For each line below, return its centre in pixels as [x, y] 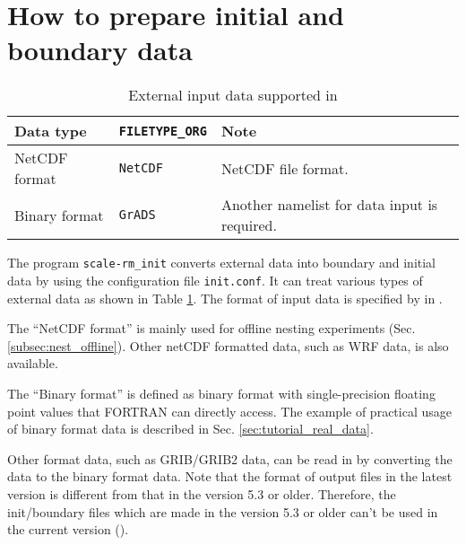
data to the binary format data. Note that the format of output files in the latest [230, 476]
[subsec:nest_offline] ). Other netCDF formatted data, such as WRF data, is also [228, 345]
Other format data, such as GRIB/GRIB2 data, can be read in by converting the [230, 458]
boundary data [100, 50]
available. [33, 363]
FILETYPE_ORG [163, 131]
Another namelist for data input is [329, 205]
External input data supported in [233, 95]
